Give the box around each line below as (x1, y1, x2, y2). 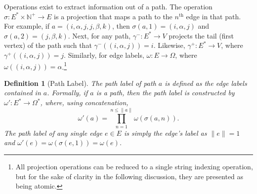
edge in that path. (186, 11, 241, 21)
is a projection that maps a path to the (54, 11, 172, 21)
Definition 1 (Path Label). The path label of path (4, 78, 156, 88)
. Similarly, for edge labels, (64, 49, 144, 60)
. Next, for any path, (68, 30, 131, 40)
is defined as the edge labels (165, 78, 247, 88)
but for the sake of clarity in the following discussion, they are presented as (15, 171, 244, 181)
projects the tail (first (169, 30, 234, 40)
